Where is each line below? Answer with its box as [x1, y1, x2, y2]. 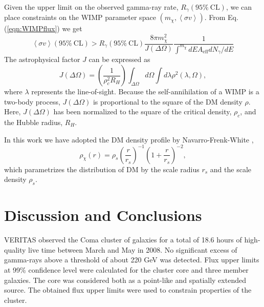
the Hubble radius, [4, 116, 63, 127]
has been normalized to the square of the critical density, [53, 106, 232, 117]
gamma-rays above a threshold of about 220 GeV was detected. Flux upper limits [4, 254, 259, 265]
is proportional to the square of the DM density [93, 96, 243, 107]
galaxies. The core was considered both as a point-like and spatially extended [4, 274, 246, 285]
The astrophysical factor [4, 54, 80, 65]
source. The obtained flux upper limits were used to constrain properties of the [4, 284, 252, 295]
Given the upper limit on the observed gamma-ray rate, [4, 2, 179, 12]
